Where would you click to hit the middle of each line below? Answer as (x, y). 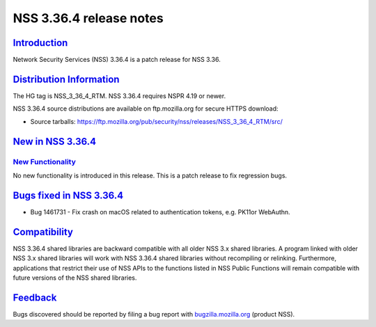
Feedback (35, 297)
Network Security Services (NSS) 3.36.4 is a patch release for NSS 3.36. (117, 60)
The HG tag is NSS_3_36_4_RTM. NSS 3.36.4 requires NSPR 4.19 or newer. (119, 96)
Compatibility (43, 232)
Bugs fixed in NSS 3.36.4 (68, 195)
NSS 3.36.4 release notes (88, 18)
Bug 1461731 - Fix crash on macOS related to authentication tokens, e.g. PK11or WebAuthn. (160, 212)
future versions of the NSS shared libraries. (75, 278)
